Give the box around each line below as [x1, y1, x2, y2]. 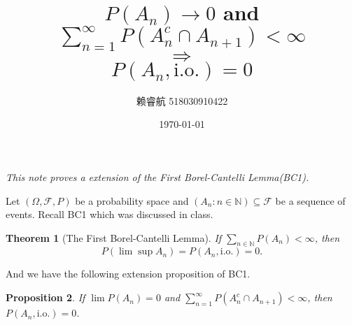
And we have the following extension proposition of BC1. [6, 266, 251, 281]
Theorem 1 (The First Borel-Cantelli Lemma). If [6, 230, 222, 245]
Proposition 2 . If [6, 290, 85, 305]
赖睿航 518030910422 [136, 93, 228, 108]
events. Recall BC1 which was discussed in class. [6, 207, 213, 222]
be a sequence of [275, 193, 346, 208]
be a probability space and [75, 193, 189, 208]
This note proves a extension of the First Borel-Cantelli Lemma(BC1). [6, 169, 309, 184]
